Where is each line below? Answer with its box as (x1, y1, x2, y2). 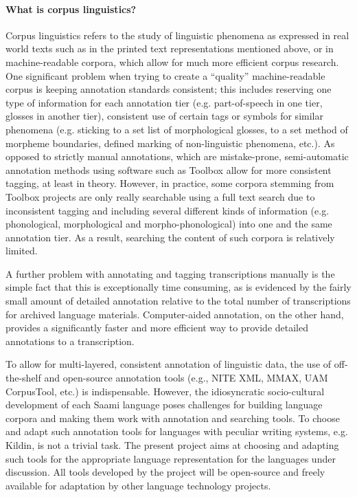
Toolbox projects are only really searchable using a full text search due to (5, 189, 315, 203)
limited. (5, 243, 38, 258)
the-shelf (5, 371, 41, 385)
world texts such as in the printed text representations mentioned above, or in (5, 41, 334, 56)
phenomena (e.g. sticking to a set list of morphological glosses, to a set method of (5, 122, 348, 136)
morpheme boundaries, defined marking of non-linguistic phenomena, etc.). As (5, 135, 335, 150)
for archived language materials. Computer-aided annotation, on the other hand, (5, 307, 344, 321)
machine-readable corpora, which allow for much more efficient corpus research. (5, 54, 339, 69)
